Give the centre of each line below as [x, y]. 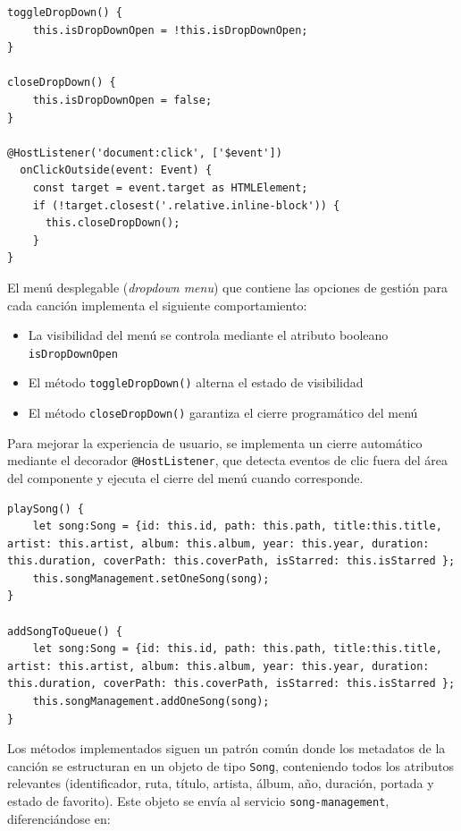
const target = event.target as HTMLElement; [170, 187]
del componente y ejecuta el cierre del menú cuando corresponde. [185, 477]
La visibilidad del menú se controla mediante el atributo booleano [208, 335]
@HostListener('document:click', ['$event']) [145, 153]
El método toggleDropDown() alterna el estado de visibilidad [196, 382]
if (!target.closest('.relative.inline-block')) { [186, 205]
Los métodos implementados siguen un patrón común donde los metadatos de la [226, 748]
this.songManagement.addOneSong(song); [151, 702]
